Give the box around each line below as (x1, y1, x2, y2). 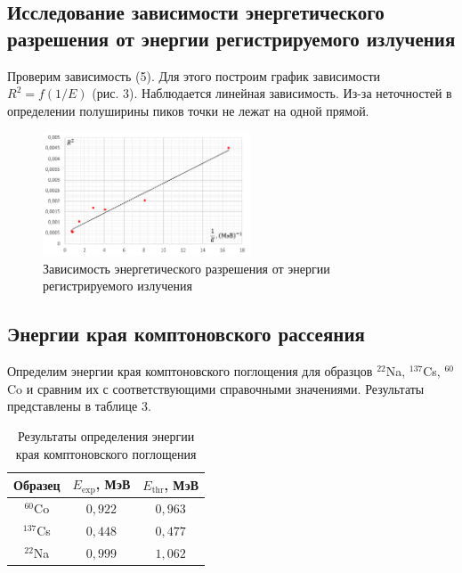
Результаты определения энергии (17, 427, 195, 446)
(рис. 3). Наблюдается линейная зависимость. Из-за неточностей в (92, 84, 452, 102)
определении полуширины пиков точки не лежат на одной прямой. (7, 101, 369, 119)
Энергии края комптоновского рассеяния (7, 320, 365, 348)
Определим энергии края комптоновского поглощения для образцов (7, 362, 373, 381)
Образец (13, 475, 61, 494)
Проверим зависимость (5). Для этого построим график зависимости (7, 66, 381, 85)
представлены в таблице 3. (7, 397, 151, 415)
